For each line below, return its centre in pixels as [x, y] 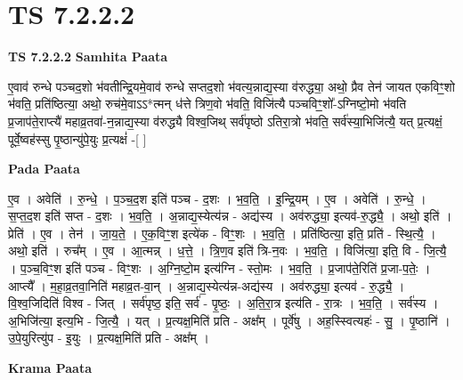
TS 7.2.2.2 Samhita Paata [88, 57]
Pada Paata [44, 169]
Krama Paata [50, 368]
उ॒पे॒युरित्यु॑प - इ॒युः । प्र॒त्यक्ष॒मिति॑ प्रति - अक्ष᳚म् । [109, 338]
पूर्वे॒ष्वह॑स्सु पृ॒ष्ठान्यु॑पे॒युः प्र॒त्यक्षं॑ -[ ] [77, 138]
